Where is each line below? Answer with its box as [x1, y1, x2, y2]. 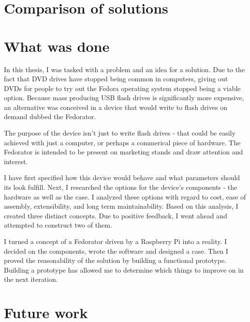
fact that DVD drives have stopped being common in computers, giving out [4, 74, 228, 84]
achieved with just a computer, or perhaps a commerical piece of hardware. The [4, 137, 241, 147]
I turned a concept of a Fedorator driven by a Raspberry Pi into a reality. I [4, 236, 227, 246]
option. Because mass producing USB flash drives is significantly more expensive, [4, 92, 244, 103]
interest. [4, 156, 28, 166]
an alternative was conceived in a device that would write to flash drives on [4, 102, 227, 112]
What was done [4, 36, 110, 56]
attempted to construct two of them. [4, 220, 112, 230]
